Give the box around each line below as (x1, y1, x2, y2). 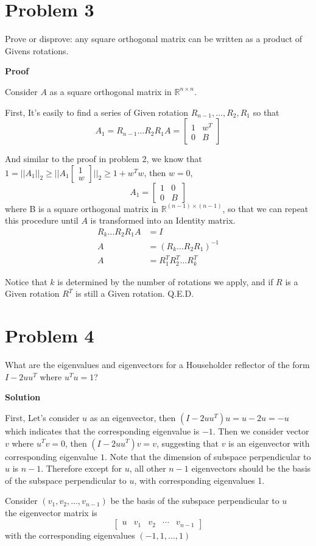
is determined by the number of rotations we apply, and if (57, 275, 273, 288)
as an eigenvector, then (90, 411, 176, 424)
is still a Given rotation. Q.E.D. (75, 287, 194, 300)
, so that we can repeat (222, 202, 309, 214)
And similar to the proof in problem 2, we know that (5, 152, 202, 165)
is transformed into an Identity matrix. (90, 214, 236, 227)
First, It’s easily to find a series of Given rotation (5, 105, 189, 118)
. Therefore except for (41, 462, 122, 475)
